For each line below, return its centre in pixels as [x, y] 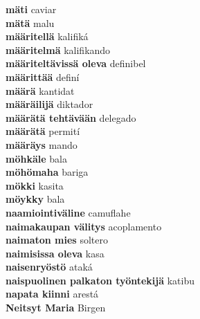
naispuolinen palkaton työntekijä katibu [100, 280]
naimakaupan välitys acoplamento [84, 226]
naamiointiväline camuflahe [68, 212]
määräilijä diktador [49, 104]
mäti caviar [31, 9]
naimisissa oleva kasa [55, 253]
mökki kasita [35, 185]
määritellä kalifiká [47, 36]
